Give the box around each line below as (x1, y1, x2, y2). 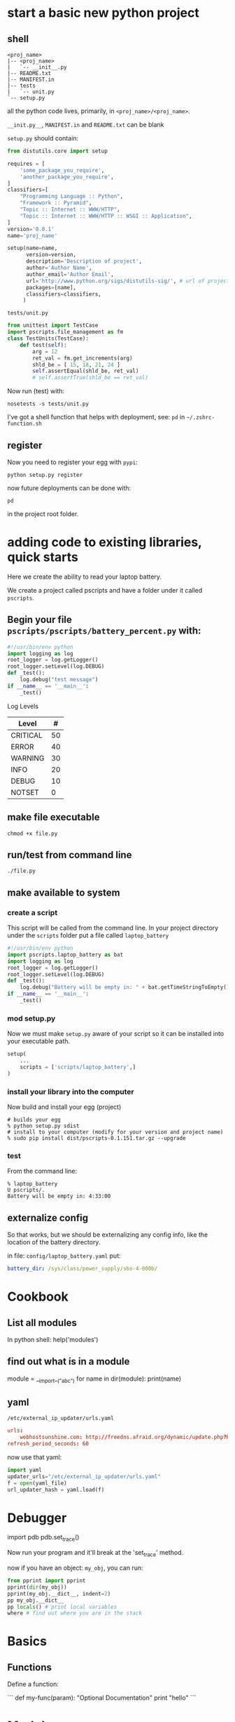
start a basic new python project (7, 5, 199, 21)
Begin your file (7, 614, 72, 626)
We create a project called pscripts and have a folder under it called (7, 586, 203, 594)
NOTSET (10, 787, 40, 797)
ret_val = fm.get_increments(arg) (32, 355, 133, 362)
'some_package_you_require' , (20, 166, 105, 173)
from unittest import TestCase (7, 322, 99, 329)
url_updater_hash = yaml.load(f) (7, 1486, 105, 1493)
